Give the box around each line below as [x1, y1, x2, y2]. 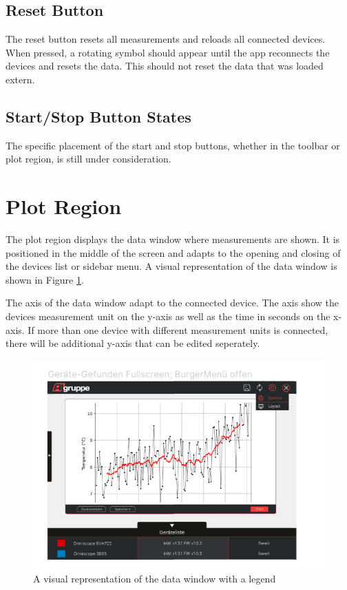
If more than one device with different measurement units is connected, [28, 322, 328, 337]
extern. [6, 72, 35, 86]
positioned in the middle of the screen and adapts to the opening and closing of [6, 245, 341, 260]
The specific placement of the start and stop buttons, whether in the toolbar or [6, 138, 340, 152]
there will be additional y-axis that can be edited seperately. [6, 336, 260, 350]
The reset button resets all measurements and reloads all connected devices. [6, 32, 326, 46]
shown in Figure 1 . [6, 272, 84, 286]
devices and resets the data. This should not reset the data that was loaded [6, 59, 324, 73]
